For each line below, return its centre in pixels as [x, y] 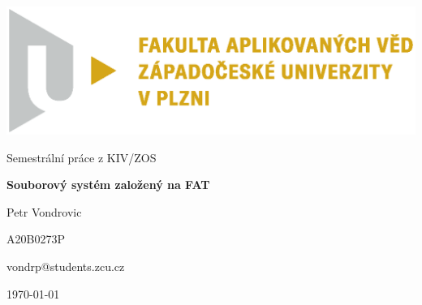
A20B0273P [36, 239]
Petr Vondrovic [44, 211]
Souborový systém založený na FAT [108, 185]
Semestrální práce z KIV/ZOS [82, 157]
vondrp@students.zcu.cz [66, 266]
